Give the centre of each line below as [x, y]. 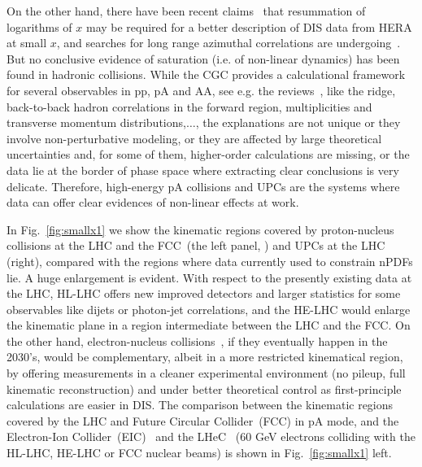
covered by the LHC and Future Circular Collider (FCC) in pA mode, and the [203, 420]
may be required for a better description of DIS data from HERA [249, 26]
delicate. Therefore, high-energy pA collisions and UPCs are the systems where [203, 186]
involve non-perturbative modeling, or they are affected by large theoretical [194, 138]
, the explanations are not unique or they [298, 122]
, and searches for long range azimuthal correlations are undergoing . [228, 43]
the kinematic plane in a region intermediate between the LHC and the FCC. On [209, 325]
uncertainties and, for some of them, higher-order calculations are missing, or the [208, 154]
